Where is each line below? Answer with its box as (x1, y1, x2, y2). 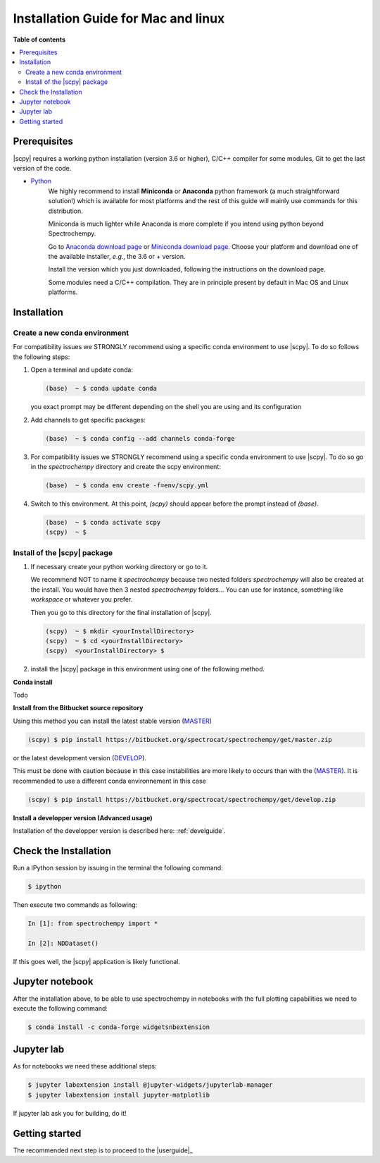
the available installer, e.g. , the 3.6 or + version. (48, 252, 186, 261)
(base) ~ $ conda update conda (45, 384, 158, 393)
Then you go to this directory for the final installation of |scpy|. (30, 608, 213, 616)
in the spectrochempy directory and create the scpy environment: (30, 462, 221, 470)
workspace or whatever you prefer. (30, 595, 133, 604)
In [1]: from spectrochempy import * (27, 919, 158, 927)
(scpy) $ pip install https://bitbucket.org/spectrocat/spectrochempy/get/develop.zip (27, 796, 336, 803)
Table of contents (13, 35, 66, 44)
